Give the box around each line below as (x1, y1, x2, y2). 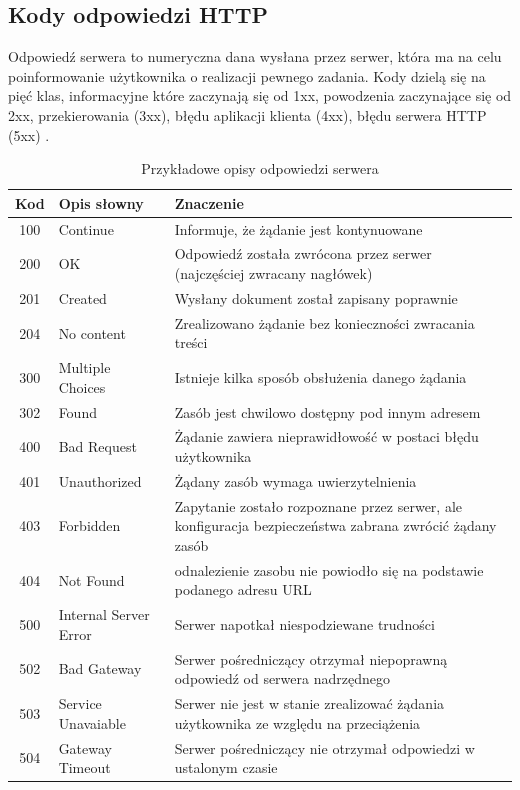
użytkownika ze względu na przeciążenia (174, 712, 421, 733)
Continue (58, 218, 114, 239)
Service (58, 693, 102, 714)
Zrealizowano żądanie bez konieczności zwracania (174, 312, 475, 333)
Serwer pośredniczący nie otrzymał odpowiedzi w (174, 737, 475, 758)
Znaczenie (174, 192, 244, 213)
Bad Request (58, 436, 137, 457)
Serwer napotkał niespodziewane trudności (174, 614, 435, 634)
